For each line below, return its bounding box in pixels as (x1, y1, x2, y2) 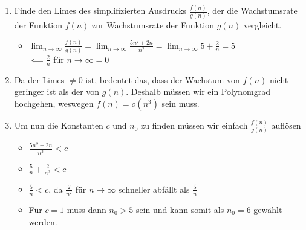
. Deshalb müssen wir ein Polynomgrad (126, 85, 270, 98)
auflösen (271, 119, 301, 132)
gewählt (253, 203, 282, 216)
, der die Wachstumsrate (207, 4, 298, 17)
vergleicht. (243, 18, 282, 31)
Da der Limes (14, 73, 65, 86)
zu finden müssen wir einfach (141, 119, 248, 132)
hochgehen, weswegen (14, 97, 94, 109)
